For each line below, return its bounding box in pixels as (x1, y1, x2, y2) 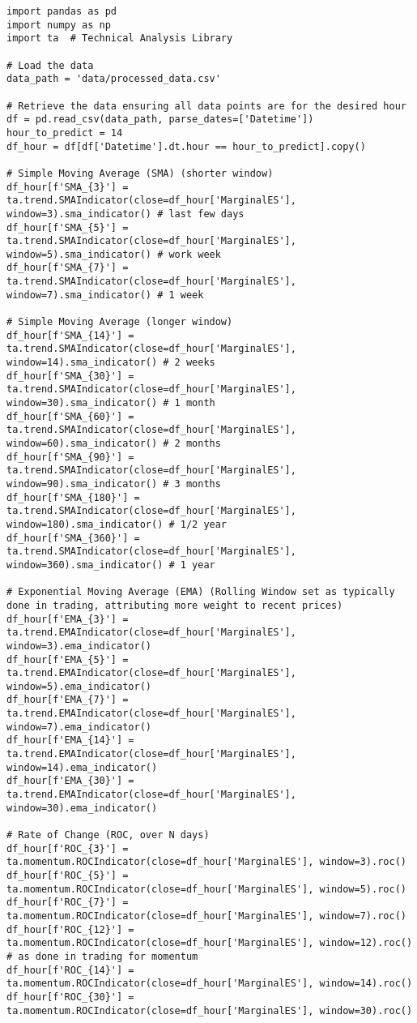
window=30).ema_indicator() (6, 802, 158, 814)
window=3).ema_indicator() (6, 640, 151, 652)
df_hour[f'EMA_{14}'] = (6, 734, 134, 747)
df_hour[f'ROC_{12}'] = (6, 923, 134, 935)
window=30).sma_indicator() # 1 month (6, 397, 215, 409)
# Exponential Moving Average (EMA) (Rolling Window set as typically (6, 586, 395, 598)
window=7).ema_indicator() (6, 721, 151, 733)
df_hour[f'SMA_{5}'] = (6, 221, 129, 233)
